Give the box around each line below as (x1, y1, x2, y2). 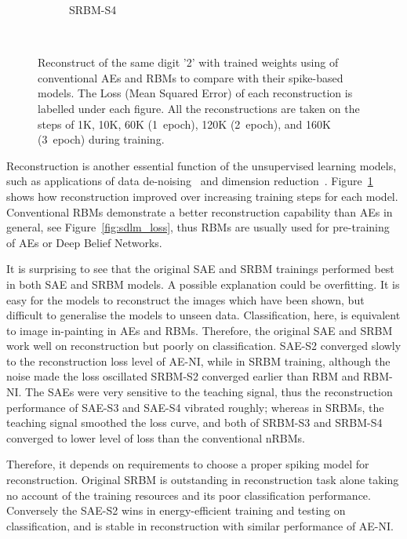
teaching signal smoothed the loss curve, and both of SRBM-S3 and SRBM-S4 (6, 414, 383, 431)
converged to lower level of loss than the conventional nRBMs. (6, 429, 305, 446)
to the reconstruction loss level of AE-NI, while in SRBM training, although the (6, 352, 391, 369)
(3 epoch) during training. (38, 131, 165, 147)
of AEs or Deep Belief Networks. (6, 234, 162, 250)
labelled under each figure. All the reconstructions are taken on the (38, 100, 360, 116)
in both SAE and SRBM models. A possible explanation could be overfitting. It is (6, 275, 400, 292)
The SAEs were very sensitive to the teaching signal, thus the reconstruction (25, 384, 393, 400)
